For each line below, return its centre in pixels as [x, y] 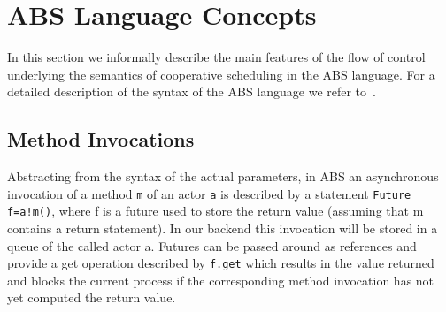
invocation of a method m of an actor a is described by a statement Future [209, 193]
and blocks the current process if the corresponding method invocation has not [221, 280]
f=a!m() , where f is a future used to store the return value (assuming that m [215, 211]
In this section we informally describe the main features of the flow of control [216, 57]
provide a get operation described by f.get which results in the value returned [221, 263]
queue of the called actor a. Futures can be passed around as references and [212, 245]
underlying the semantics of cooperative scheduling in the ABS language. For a [221, 74]
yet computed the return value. [92, 297]
